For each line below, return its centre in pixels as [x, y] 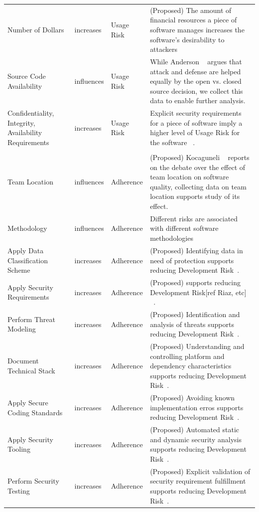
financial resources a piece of [194, 20]
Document [23, 361]
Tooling [19, 449]
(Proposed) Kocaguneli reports [200, 157]
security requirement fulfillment [198, 481]
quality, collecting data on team [198, 186]
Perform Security [33, 481]
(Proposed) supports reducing [195, 282]
